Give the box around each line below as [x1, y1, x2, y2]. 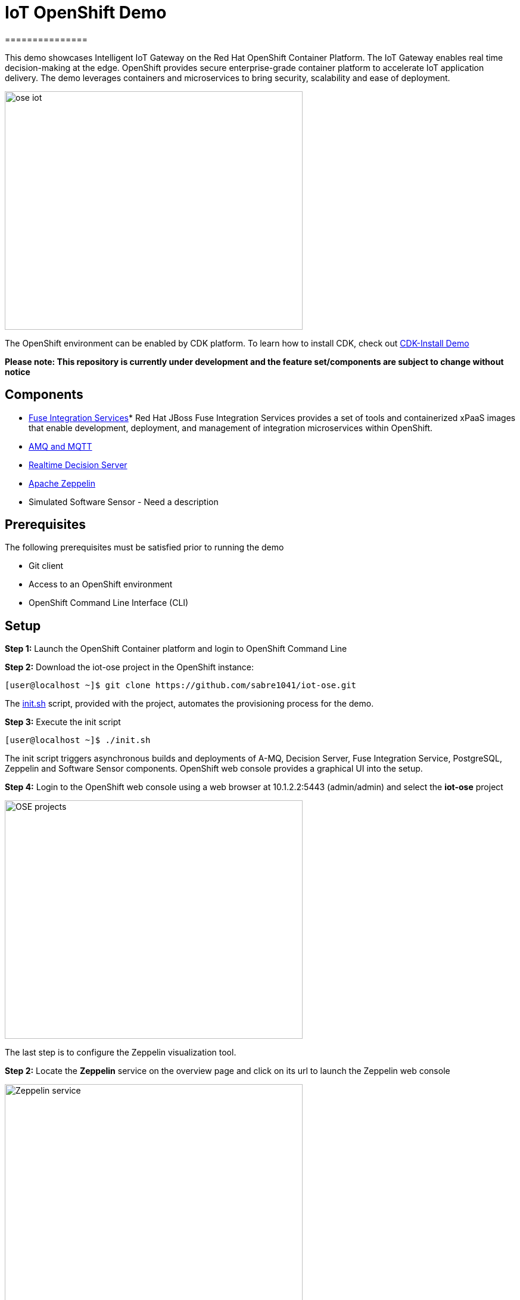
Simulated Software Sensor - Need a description [29, 496, 219, 507]
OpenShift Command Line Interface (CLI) [29, 598, 189, 608]
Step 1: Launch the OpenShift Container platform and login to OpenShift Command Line [5, 643, 347, 654]
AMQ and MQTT [29, 441, 92, 451]
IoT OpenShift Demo [5, 2, 167, 23]
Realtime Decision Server [29, 459, 127, 470]
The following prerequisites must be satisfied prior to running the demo [5, 542, 284, 553]
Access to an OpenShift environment [29, 579, 173, 590]
